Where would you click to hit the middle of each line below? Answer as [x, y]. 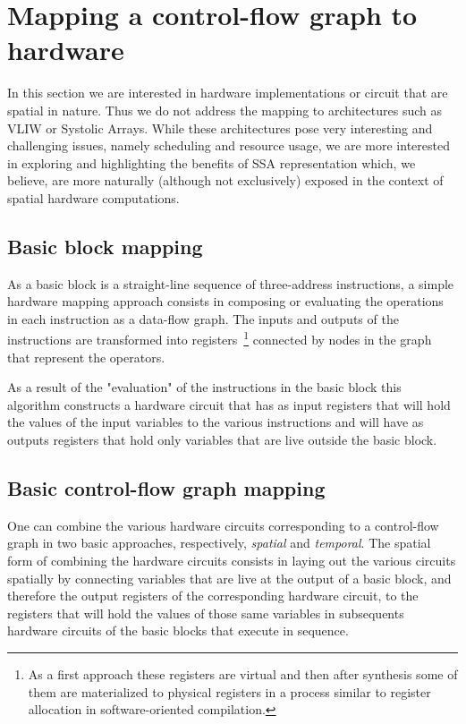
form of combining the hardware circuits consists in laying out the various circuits [232, 561]
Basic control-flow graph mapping [166, 488]
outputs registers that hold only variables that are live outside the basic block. [222, 440]
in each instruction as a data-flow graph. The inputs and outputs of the [203, 318]
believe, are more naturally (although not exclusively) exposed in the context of [225, 180]
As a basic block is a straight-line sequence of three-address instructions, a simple [231, 283]
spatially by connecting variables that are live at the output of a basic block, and [229, 578]
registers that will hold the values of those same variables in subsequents [206, 613]
